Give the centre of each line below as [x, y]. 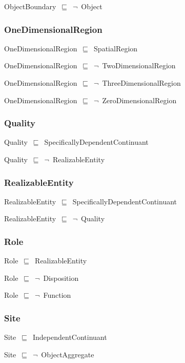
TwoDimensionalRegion [139, 65]
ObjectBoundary [30, 6]
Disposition [61, 278]
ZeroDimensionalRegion [139, 100]
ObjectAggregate [68, 354]
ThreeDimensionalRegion [141, 83]
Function [57, 295]
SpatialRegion [116, 48]
